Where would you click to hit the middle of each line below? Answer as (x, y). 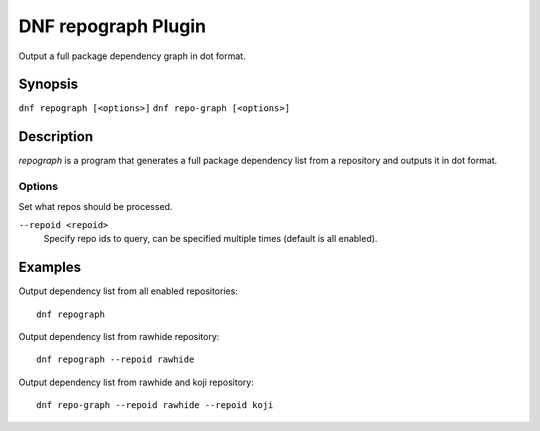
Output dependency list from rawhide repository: (119, 336)
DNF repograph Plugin (112, 26)
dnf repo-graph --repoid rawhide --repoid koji (155, 405)
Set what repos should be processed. (95, 206)
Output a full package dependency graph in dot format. (132, 56)
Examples (50, 267)
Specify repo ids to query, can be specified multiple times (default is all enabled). (210, 239)
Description (56, 136)
